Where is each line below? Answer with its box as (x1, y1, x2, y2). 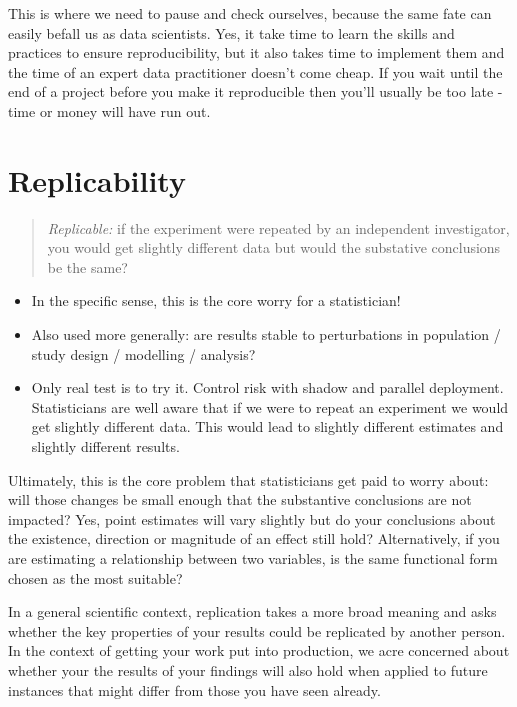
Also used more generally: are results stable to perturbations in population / (31, 324, 501, 345)
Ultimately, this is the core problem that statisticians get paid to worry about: (8, 469, 489, 490)
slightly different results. (31, 436, 180, 457)
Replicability (8, 159, 186, 200)
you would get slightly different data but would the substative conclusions (47, 237, 501, 258)
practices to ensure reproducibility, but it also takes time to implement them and (8, 42, 505, 63)
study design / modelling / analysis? (31, 343, 256, 364)
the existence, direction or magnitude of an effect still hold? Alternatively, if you (8, 528, 500, 549)
